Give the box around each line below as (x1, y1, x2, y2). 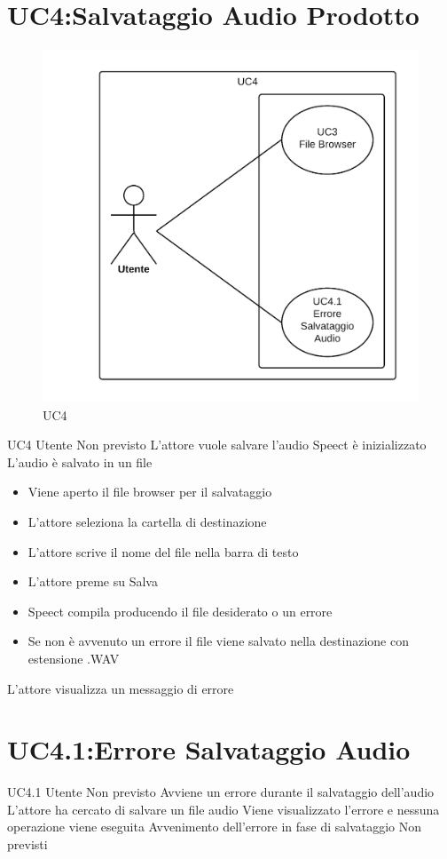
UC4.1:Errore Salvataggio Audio (7, 731, 411, 768)
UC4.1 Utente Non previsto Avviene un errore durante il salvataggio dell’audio (7, 783, 435, 801)
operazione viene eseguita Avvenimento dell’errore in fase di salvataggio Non (7, 817, 422, 836)
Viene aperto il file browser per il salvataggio (27, 482, 272, 501)
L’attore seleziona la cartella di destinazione (27, 513, 267, 530)
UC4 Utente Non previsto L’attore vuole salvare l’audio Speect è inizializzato (7, 435, 427, 454)
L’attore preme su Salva (27, 572, 158, 591)
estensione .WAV (27, 648, 120, 667)
